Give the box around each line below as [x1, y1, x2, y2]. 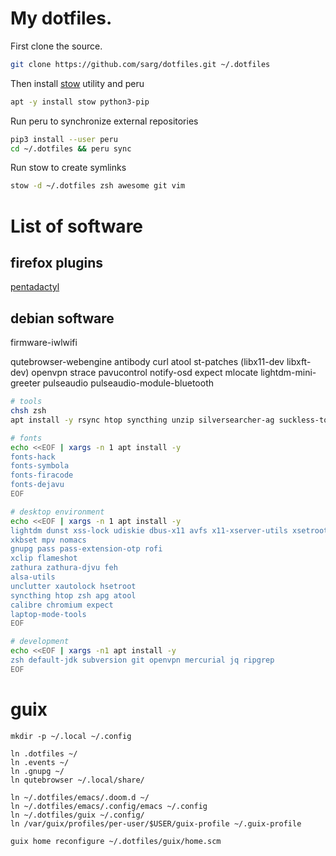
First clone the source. [10, 40, 103, 52]
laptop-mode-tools [10, 609, 87, 619]
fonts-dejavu [10, 480, 65, 490]
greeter [10, 377, 41, 389]
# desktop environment [10, 507, 105, 517]
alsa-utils [10, 572, 56, 582]
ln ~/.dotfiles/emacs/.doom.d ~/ [10, 792, 150, 802]
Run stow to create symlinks [10, 162, 127, 174]
